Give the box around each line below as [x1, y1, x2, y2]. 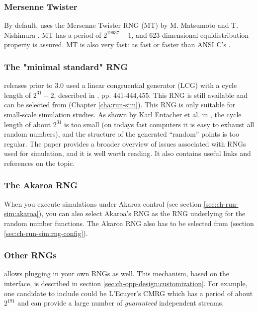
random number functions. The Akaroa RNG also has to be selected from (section [4, 218, 254, 228]
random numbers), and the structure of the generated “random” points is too [4, 129, 240, 139]
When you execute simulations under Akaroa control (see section [4, 198, 202, 209]
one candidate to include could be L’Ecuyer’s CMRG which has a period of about [4, 288, 253, 298]
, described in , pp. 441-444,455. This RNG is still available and [54, 89, 248, 100]
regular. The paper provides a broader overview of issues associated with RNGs [4, 138, 246, 149]
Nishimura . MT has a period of [4, 29, 101, 40]
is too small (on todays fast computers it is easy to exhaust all [64, 119, 255, 129]
